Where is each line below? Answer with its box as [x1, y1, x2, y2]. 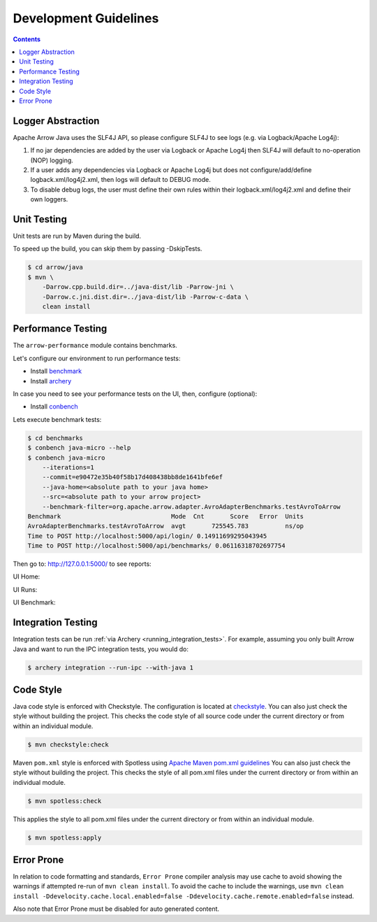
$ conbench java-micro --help [27, 444, 131, 452]
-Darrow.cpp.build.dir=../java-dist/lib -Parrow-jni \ [42, 283, 234, 291]
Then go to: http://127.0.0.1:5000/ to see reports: [13, 560, 151, 568]
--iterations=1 [42, 463, 94, 471]
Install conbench [30, 402, 78, 411]
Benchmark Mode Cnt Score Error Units [27, 512, 304, 520]
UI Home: [13, 572, 40, 581]
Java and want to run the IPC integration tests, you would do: [13, 644, 188, 653]
